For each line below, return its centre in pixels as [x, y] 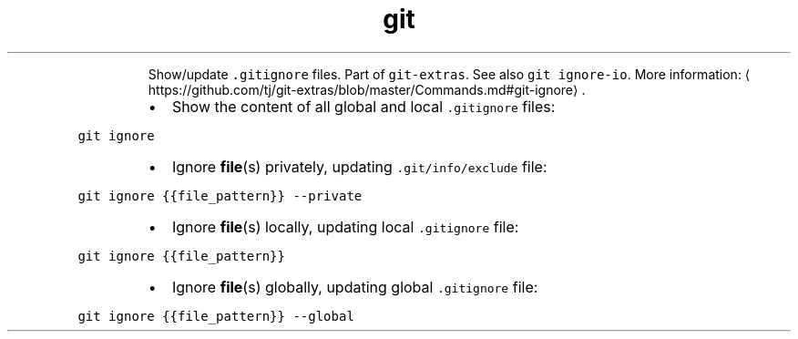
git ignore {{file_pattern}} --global [216, 316]
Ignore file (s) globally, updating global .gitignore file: [355, 287]
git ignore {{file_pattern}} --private [220, 195]
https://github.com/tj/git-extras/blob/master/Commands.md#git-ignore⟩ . [367, 89]
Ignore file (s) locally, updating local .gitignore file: [345, 226]
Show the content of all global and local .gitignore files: [363, 106]
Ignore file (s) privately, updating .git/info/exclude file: [359, 166]
